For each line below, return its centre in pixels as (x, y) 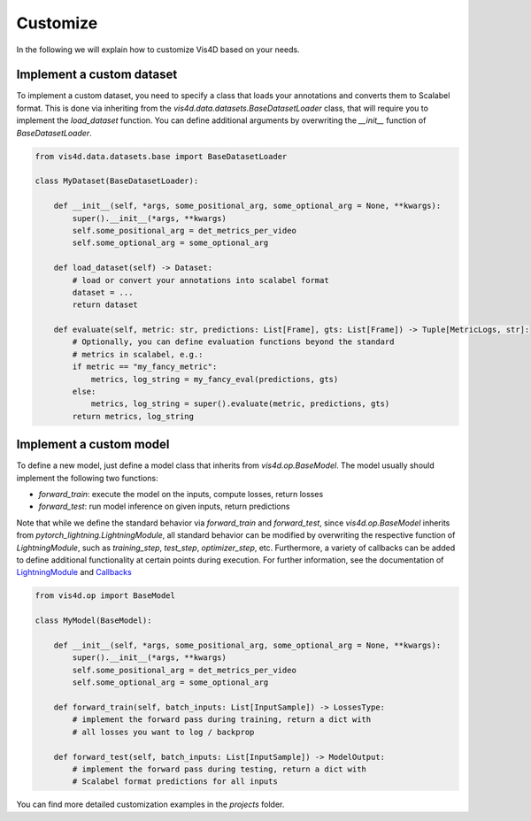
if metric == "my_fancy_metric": (145, 367)
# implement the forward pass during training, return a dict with (222, 720)
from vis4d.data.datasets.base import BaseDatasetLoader (161, 156)
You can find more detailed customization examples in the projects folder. (150, 804)
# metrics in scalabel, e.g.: (138, 354)
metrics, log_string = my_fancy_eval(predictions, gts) (215, 379)
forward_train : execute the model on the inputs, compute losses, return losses (181, 495)
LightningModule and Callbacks (74, 572)
